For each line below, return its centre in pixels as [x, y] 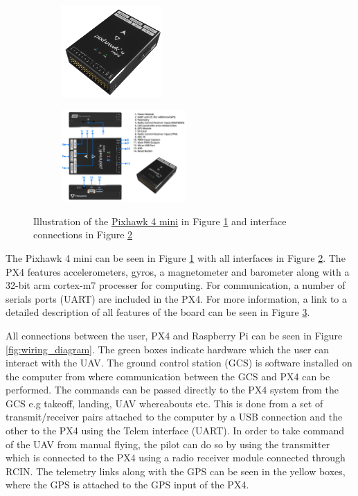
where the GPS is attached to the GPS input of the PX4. [127, 485]
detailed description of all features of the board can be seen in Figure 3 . [158, 312]
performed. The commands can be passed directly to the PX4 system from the [172, 390]
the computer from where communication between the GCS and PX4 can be [168, 376]
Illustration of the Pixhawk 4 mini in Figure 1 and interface [160, 221]
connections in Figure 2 [83, 234]
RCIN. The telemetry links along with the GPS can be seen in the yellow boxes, [176, 471]
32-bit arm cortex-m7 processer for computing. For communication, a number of [176, 285]
